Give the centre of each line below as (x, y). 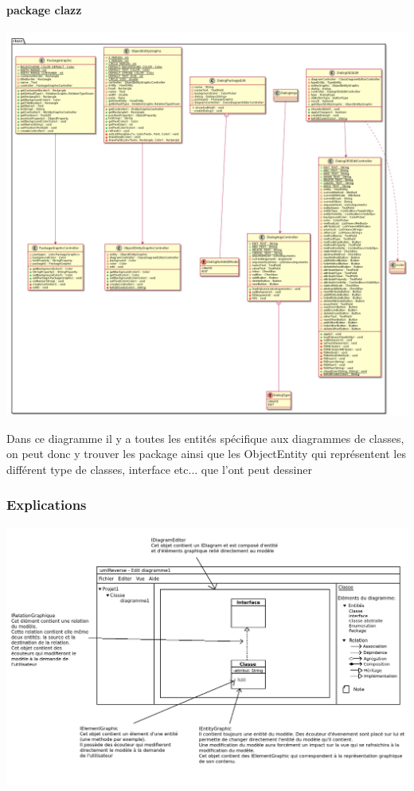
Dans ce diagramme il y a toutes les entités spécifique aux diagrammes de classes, (205, 438)
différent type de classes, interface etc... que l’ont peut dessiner (159, 469)
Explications (47, 505)
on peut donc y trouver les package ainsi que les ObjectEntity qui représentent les (206, 454)
